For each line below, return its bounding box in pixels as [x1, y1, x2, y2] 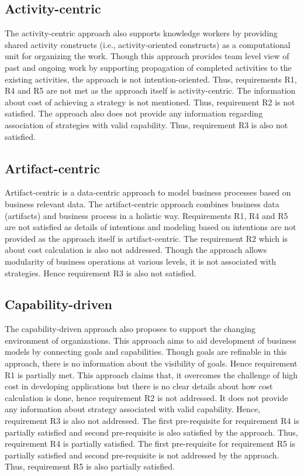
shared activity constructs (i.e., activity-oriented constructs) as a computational [5, 38, 291, 50]
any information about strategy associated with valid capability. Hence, [5, 403, 261, 415]
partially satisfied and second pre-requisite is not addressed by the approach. [5, 448, 279, 461]
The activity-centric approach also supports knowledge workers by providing [5, 27, 278, 39]
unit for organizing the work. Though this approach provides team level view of [5, 50, 289, 62]
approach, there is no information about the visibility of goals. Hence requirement [5, 357, 298, 369]
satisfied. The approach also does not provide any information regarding [5, 107, 263, 119]
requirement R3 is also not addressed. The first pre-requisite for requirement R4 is [5, 415, 299, 427]
